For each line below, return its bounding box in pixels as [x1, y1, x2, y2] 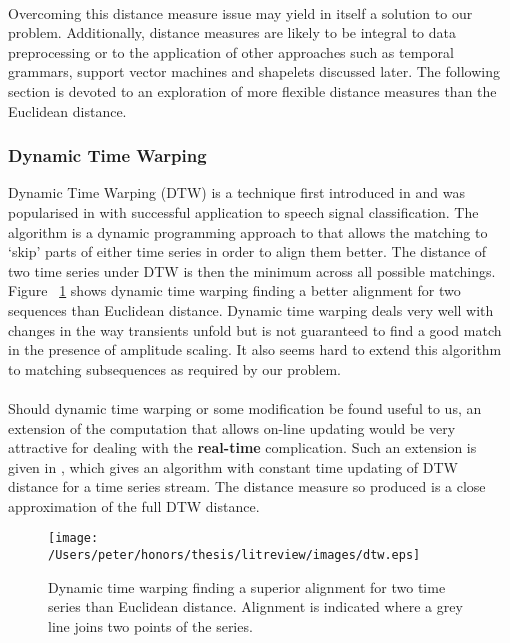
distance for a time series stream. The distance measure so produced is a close [8, 476, 486, 497]
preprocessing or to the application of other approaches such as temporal [8, 41, 454, 62]
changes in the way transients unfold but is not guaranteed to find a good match [8, 319, 502, 340]
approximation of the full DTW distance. [8, 495, 260, 516]
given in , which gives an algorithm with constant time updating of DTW [8, 456, 458, 477]
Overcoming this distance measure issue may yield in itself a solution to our [8, 2, 473, 23]
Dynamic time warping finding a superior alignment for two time [48, 576, 446, 597]
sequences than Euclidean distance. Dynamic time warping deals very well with [8, 299, 494, 320]
